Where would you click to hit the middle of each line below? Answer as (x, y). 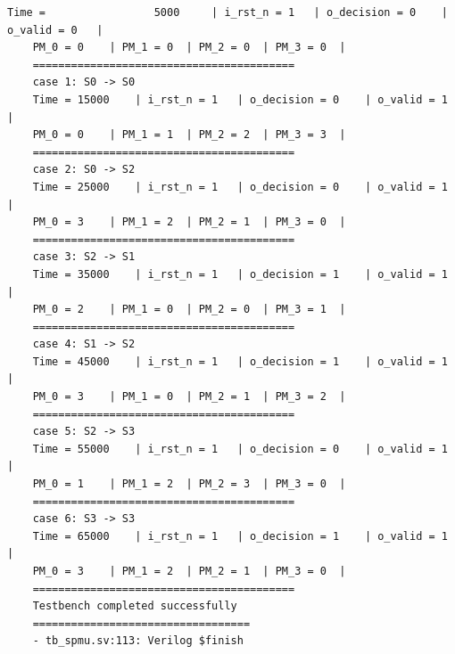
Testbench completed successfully (135, 606)
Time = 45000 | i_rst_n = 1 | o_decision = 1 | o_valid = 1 (240, 361)
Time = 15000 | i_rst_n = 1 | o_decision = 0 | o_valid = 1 (240, 99)
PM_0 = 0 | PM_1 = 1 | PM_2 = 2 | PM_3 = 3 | (189, 135)
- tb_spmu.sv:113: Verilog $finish (138, 641)
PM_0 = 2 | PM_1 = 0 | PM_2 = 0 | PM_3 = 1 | (189, 310)
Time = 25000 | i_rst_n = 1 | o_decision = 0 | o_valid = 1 (240, 187)
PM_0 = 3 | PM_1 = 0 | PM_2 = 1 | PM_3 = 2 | (189, 397)
